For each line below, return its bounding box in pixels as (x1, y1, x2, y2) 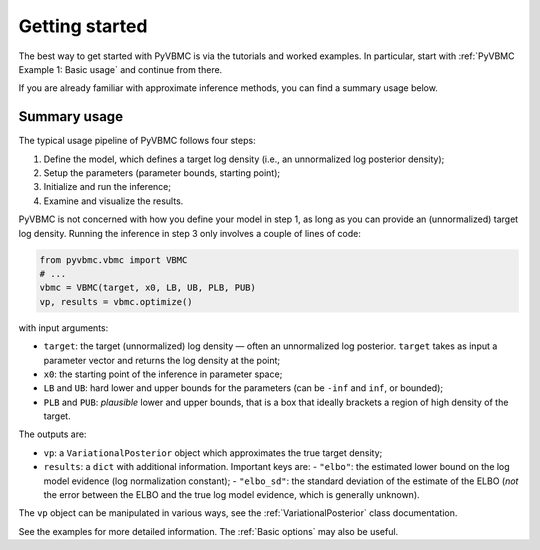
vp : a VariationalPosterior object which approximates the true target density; (43, 446, 383, 459)
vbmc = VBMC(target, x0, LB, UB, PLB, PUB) (39, 282, 257, 294)
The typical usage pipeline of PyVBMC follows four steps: (18, 135, 256, 147)
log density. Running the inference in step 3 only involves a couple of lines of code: (18, 227, 362, 239)
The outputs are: (18, 428, 87, 440)
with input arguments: (18, 321, 109, 334)
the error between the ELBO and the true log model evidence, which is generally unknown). (43, 489, 420, 501)
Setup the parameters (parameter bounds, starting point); (43, 167, 280, 179)
